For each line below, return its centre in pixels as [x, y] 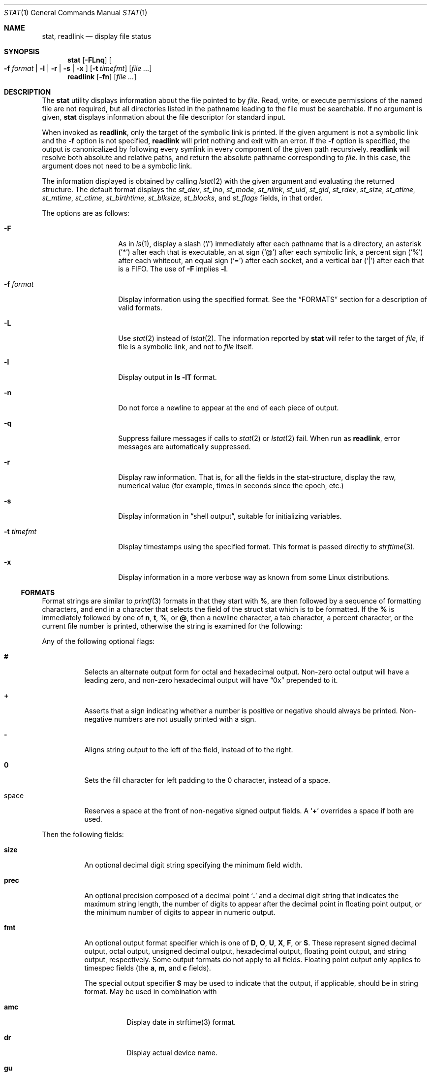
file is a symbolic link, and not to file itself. [186, 347]
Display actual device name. [172, 1053]
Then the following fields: [83, 834]
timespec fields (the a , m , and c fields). [148, 968]
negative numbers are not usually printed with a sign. [170, 719]
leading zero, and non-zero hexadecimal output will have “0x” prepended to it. [211, 680]
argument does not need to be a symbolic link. [117, 166]
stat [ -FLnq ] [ [90, 60]
